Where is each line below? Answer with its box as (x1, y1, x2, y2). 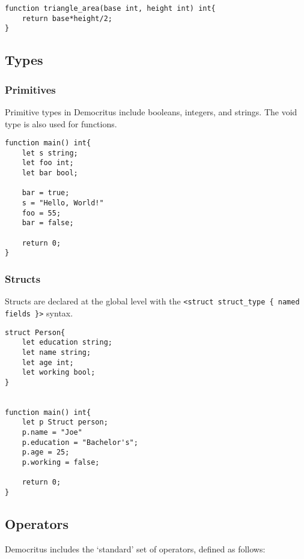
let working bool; (22, 368, 96, 377)
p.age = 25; (22, 448, 70, 457)
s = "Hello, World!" (22, 199, 104, 208)
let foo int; (22, 159, 74, 168)
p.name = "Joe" (22, 428, 82, 437)
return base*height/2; (22, 14, 112, 23)
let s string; (22, 148, 78, 157)
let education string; (22, 338, 112, 347)
